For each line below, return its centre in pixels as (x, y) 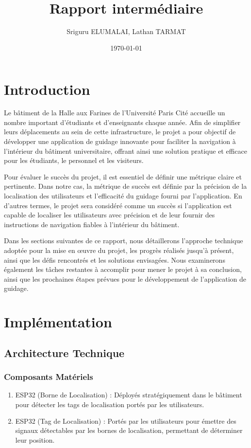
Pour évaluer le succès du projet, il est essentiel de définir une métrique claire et (123, 176)
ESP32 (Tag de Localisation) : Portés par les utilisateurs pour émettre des (126, 421)
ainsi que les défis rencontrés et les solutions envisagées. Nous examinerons (115, 260)
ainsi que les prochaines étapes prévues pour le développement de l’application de (125, 278)
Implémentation (58, 322)
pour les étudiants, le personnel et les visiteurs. (74, 160)
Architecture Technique (64, 352)
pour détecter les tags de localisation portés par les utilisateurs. (110, 404)
